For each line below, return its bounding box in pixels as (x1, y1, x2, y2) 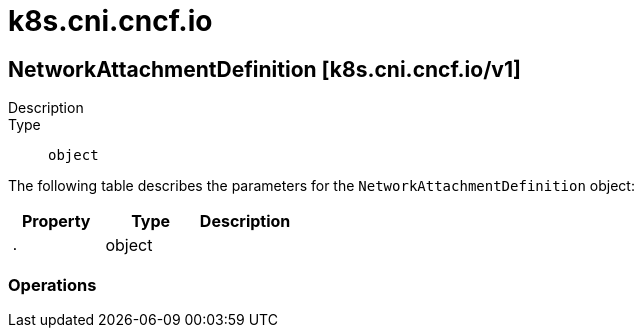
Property (21, 211, 91, 232)
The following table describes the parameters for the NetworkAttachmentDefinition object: (8, 177, 635, 195)
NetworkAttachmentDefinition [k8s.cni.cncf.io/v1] (8, 56, 521, 82)
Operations (8, 274, 97, 295)
